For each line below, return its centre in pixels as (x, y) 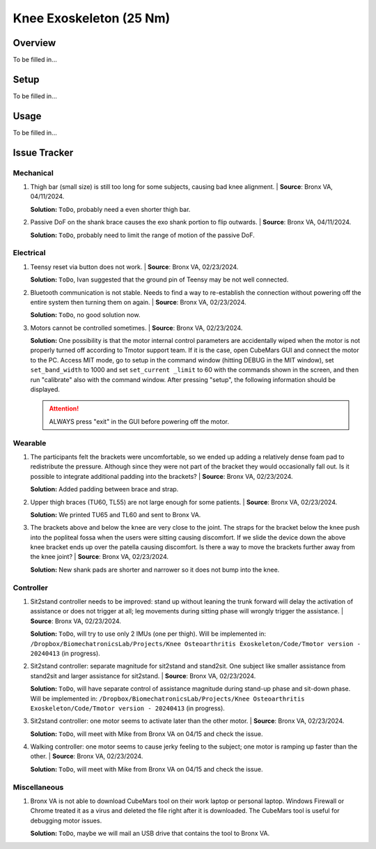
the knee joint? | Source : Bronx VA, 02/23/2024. (99, 557)
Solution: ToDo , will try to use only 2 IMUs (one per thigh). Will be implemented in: (148, 634)
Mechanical (33, 173)
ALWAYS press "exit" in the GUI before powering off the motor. (139, 421)
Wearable (30, 443)
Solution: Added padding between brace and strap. (104, 489)
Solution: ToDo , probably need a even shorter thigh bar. (110, 209)
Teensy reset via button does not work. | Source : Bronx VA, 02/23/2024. (134, 267)
